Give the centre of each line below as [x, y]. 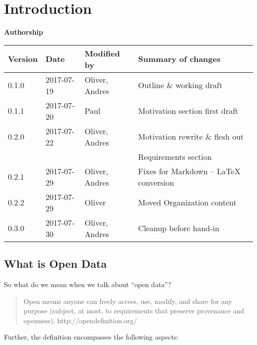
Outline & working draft [180, 85]
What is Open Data [55, 264]
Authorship [24, 32]
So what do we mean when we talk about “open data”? [88, 284]
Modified [102, 53]
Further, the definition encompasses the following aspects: [91, 337]
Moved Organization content [187, 202]
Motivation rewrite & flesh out [191, 137]
